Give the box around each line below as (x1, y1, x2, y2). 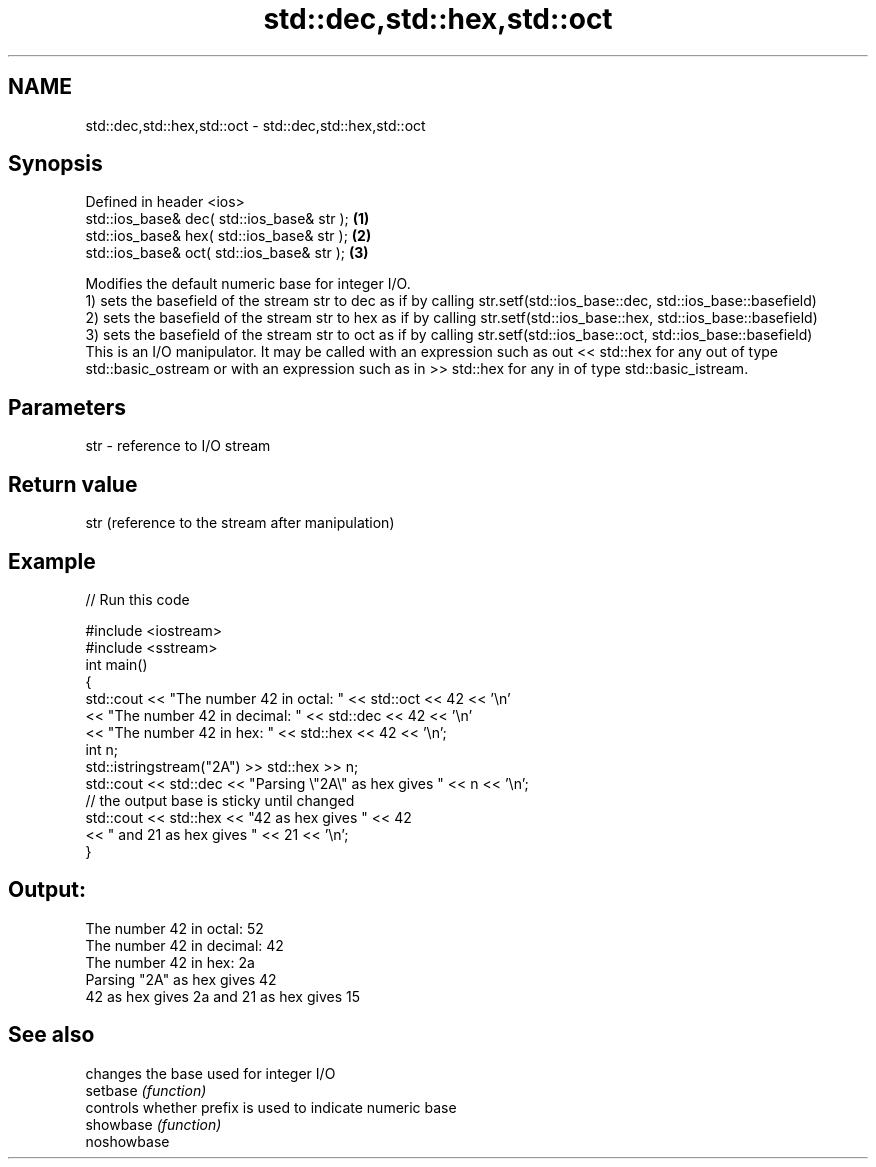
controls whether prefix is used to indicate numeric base (85, 1098, 457, 1116)
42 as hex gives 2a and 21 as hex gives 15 (85, 987, 360, 1005)
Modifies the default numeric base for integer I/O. (85, 275, 411, 293)
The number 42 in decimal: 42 (85, 936, 284, 954)
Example (8, 548, 96, 574)
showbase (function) (85, 1115, 222, 1133)
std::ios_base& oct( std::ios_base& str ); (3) (85, 244, 369, 262)
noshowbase (85, 1132, 170, 1150)
